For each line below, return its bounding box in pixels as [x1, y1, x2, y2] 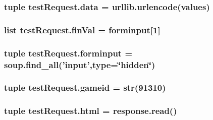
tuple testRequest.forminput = [4, 46, 133, 59]
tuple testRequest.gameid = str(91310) [4, 81, 166, 94]
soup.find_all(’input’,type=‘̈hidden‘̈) [4, 58, 155, 71]
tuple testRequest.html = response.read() [4, 104, 177, 117]
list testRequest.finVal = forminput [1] [4, 23, 161, 36]
